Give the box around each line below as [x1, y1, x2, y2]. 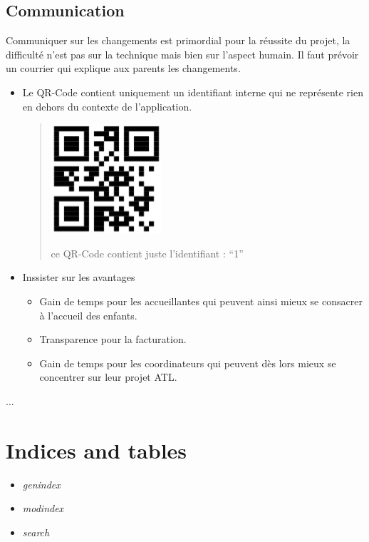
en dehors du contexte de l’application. [22, 98, 192, 113]
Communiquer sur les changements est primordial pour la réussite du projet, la [6, 33, 350, 48]
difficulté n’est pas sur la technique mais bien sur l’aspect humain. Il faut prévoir [6, 46, 359, 61]
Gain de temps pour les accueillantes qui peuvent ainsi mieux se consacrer [39, 293, 363, 308]
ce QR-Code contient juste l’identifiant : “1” [51, 245, 244, 260]
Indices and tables [6, 435, 187, 464]
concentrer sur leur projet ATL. [39, 369, 177, 384]
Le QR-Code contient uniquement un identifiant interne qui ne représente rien [22, 84, 363, 99]
